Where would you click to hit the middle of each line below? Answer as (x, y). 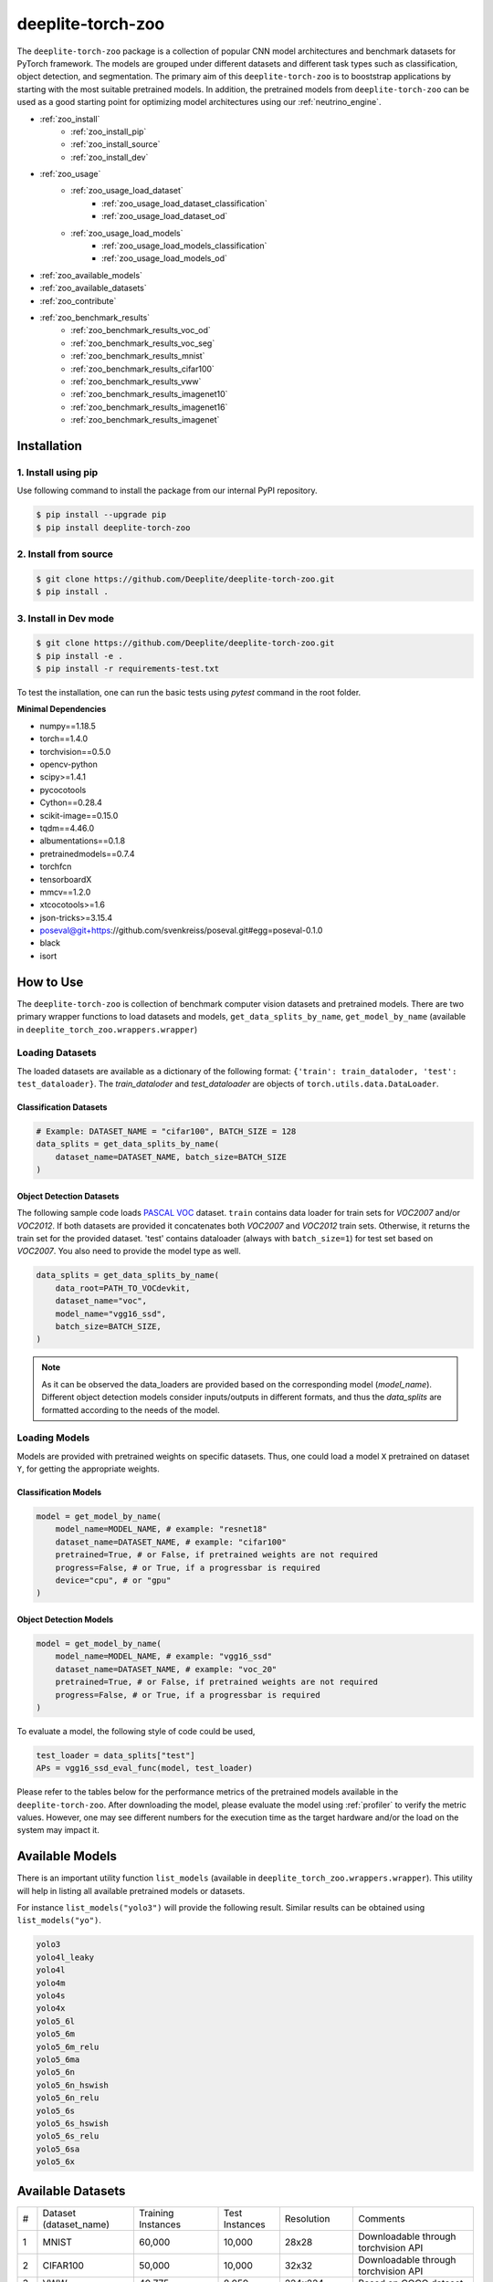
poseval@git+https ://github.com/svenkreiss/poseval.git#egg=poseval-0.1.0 (181, 930)
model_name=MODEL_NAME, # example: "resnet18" (162, 1529)
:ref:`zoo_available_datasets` (93, 288)
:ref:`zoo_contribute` (78, 300)
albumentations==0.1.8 (83, 841)
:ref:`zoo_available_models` (91, 275)
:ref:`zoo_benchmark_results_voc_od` (141, 330)
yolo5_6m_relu (68, 2046)
